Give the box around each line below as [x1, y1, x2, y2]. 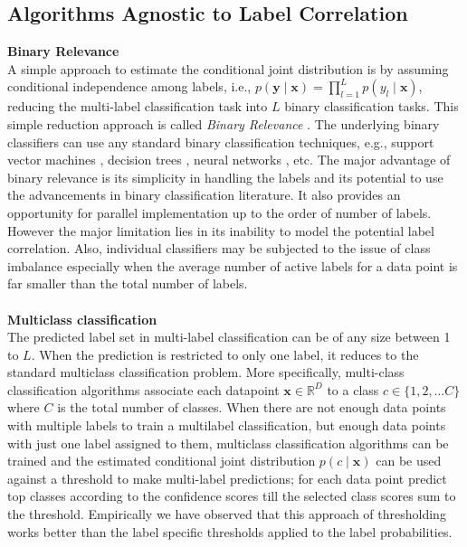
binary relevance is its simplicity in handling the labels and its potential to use [7, 167, 443, 186]
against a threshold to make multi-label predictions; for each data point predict [7, 468, 447, 487]
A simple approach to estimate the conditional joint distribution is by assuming [7, 59, 449, 78]
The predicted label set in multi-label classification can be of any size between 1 [7, 327, 451, 346]
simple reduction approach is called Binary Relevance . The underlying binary [7, 114, 440, 133]
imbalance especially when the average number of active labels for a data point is [7, 256, 458, 275]
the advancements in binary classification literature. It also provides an [7, 185, 401, 204]
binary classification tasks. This [284, 97, 459, 116]
